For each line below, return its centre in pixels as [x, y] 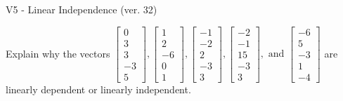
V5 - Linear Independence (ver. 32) [82, 9]
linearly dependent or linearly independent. [98, 89]
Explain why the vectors [58, 53]
